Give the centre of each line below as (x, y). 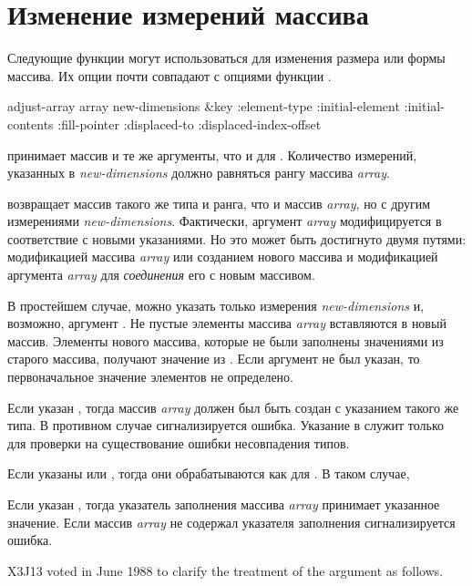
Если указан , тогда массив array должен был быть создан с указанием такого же (233, 407)
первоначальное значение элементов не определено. (150, 377)
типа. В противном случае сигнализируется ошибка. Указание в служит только (226, 425)
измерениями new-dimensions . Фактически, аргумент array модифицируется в (225, 221)
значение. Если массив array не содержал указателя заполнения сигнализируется (231, 522)
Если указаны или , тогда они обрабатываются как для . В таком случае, (209, 473)
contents (31, 123)
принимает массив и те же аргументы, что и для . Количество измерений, (212, 154)
